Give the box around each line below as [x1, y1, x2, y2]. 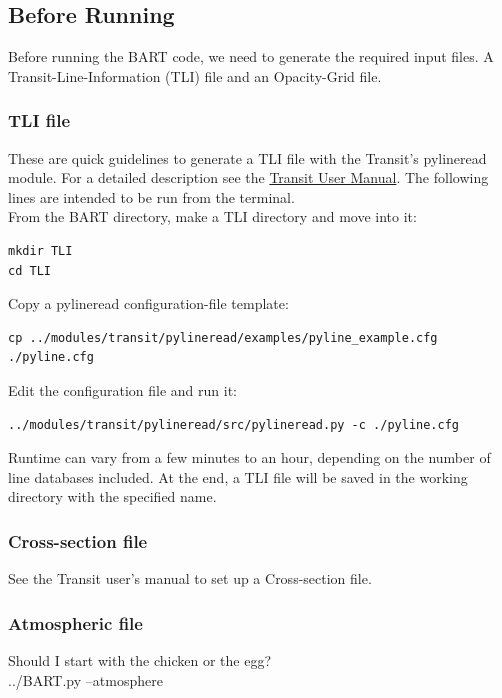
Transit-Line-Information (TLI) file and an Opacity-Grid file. [8, 65, 382, 86]
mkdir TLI [8, 243, 73, 258]
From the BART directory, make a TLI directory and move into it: [8, 206, 417, 227]
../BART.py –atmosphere [8, 669, 163, 690]
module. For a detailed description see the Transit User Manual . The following [8, 167, 489, 188]
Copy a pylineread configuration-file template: [8, 293, 289, 314]
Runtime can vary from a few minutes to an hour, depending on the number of [8, 447, 491, 468]
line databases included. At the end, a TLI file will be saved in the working [8, 466, 468, 487]
